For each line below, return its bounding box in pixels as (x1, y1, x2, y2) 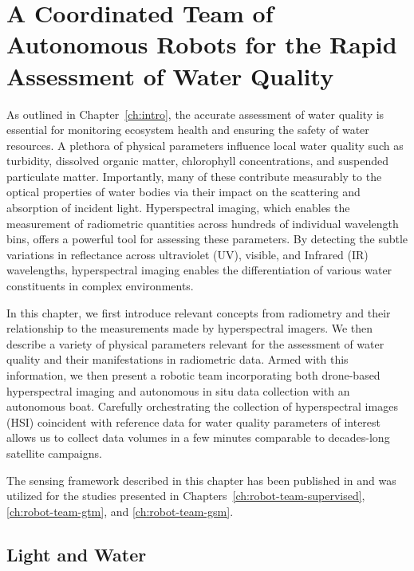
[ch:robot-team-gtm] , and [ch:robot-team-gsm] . (6, 502, 234, 519)
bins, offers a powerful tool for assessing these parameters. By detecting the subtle (6, 230, 408, 247)
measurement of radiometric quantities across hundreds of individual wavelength (6, 215, 399, 231)
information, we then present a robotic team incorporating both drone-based (6, 367, 380, 383)
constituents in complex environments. (6, 278, 194, 294)
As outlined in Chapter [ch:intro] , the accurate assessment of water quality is (6, 105, 384, 122)
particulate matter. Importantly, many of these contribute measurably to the (6, 167, 382, 184)
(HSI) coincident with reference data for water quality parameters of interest (6, 413, 381, 430)
